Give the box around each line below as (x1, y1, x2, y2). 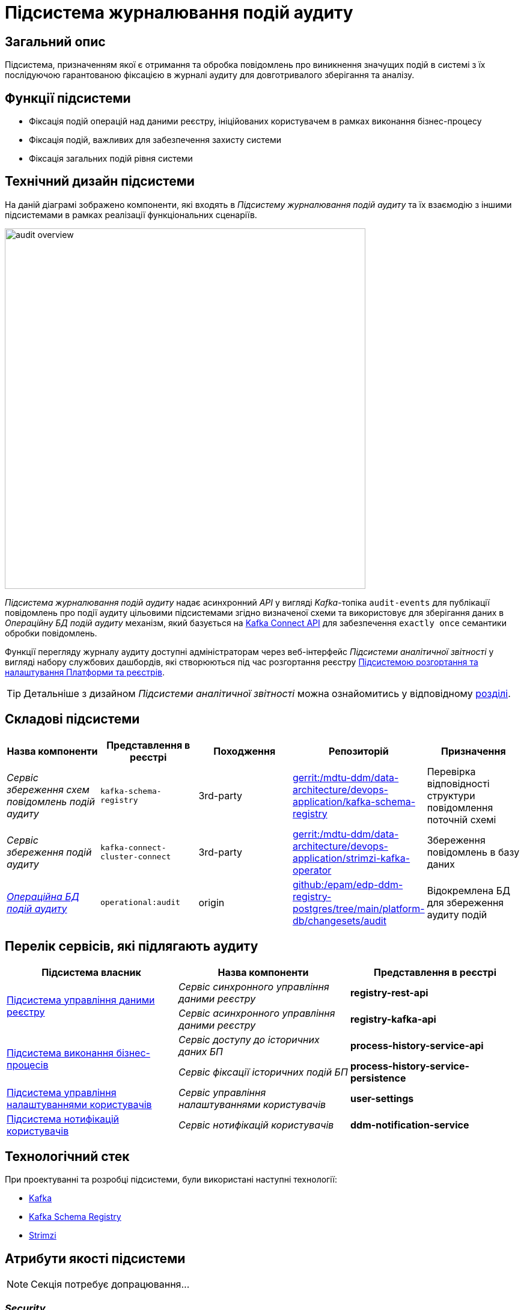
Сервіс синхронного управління (178, 980, 329, 993)
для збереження (427, 896, 504, 909)
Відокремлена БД (427, 884, 511, 897)
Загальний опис (5, 34, 106, 49)
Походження (213, 745, 276, 757)
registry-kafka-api (350, 1013, 436, 1025)
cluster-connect (100, 851, 171, 861)
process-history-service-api (350, 1039, 484, 1052)
